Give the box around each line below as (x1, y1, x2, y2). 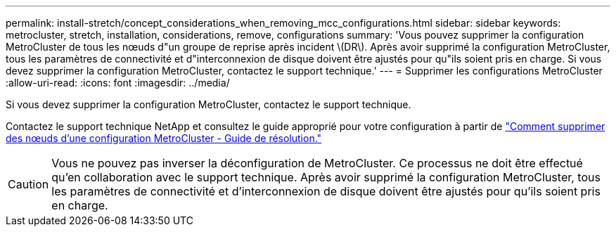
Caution (8, 177, 49, 191)
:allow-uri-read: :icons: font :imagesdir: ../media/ (6, 77, 230, 89)
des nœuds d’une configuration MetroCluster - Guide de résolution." (6, 132, 322, 144)
